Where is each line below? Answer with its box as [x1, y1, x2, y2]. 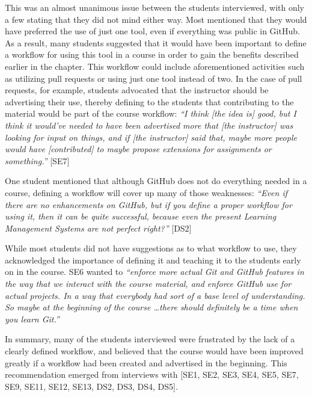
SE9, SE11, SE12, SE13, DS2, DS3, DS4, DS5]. [5, 380, 178, 392]
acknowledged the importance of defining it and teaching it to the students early [5, 253, 301, 266]
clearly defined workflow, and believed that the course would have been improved [5, 345, 304, 357]
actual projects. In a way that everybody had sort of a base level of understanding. [5, 289, 305, 301]
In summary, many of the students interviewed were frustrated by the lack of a [5, 333, 295, 345]
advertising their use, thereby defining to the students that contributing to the [5, 95, 294, 108]
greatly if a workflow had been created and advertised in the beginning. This [5, 356, 287, 369]
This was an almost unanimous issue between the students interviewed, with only [5, 1, 305, 13]
